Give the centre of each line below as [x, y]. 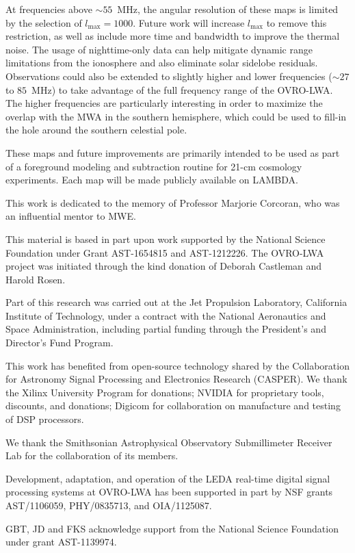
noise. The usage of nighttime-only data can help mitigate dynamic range [159, 49]
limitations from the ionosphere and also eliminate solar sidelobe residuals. [162, 63]
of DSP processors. [45, 419]
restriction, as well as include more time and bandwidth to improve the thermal [173, 36]
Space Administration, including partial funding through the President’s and [166, 329]
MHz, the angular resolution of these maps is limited [228, 9]
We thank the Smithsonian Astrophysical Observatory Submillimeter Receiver [169, 442]
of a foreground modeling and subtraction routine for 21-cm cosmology [154, 166]
